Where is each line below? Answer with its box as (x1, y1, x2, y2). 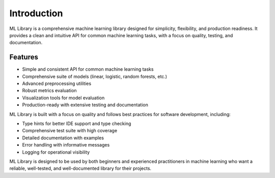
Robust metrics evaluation (22, 87, 77, 94)
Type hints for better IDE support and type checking (22, 120, 131, 127)
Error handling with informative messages (22, 142, 110, 148)
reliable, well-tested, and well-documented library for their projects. (9, 165, 152, 171)
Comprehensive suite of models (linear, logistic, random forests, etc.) (22, 73, 168, 79)
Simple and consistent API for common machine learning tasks (22, 66, 154, 72)
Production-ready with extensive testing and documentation (22, 102, 149, 108)
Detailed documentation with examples (22, 135, 104, 141)
